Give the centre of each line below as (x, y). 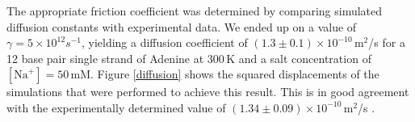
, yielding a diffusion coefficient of (164, 42)
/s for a (387, 42)
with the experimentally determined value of (116, 107)
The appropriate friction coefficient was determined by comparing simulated (195, 11)
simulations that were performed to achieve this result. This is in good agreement (208, 92)
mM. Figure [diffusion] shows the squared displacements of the (225, 74)
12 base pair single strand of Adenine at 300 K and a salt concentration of (189, 58)
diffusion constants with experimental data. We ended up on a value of (182, 26)
